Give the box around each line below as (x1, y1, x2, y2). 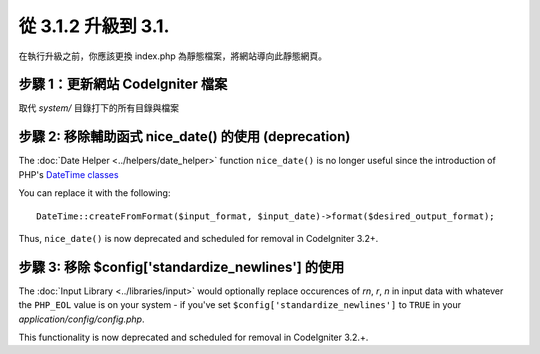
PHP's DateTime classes (18, 168, 119, 180)
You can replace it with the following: (18, 187, 171, 199)
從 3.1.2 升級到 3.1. (18, 15, 170, 37)
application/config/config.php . (18, 313, 145, 325)
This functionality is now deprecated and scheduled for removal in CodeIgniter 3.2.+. (18, 331, 369, 343)
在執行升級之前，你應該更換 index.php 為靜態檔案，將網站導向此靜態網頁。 (18, 50, 328, 62)
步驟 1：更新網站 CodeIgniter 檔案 (18, 76, 228, 93)
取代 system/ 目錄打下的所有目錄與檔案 (18, 102, 180, 114)
